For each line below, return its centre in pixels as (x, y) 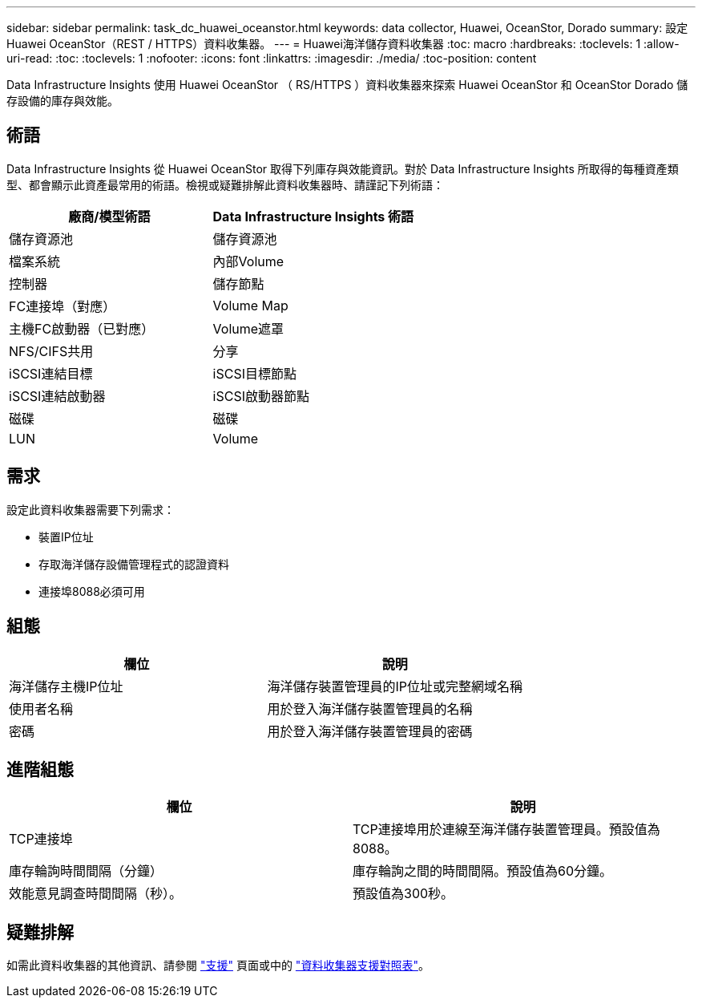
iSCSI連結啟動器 (57, 396)
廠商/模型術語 (109, 216)
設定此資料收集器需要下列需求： (91, 509)
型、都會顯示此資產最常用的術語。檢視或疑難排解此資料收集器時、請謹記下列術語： (225, 184)
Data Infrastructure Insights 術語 (313, 216)
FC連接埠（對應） (63, 306)
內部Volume (248, 261)
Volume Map (250, 305)
